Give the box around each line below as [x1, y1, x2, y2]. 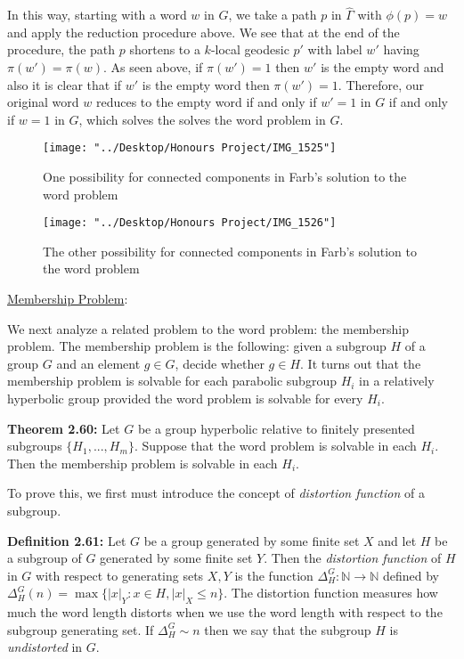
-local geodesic [210, 40, 289, 59]
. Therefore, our [338, 75, 425, 94]
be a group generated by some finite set [143, 531, 360, 549]
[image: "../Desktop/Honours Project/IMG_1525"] [43, 142, 337, 155]
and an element [56, 354, 141, 372]
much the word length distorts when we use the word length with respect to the [7, 603, 443, 622]
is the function [234, 565, 313, 584]
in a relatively [359, 371, 435, 390]
